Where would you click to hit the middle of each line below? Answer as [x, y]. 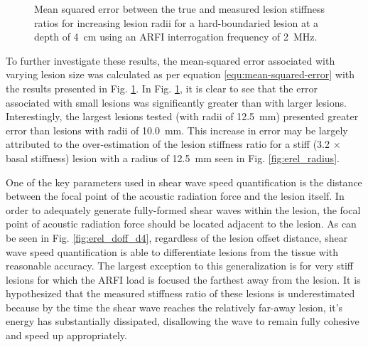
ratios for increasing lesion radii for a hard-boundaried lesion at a [177, 22]
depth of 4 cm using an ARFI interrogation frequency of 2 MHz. [176, 37]
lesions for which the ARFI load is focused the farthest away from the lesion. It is [183, 279]
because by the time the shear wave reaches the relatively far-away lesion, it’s [174, 307]
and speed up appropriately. [66, 335]
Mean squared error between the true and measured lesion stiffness [179, 9]
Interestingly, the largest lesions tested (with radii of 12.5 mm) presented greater [182, 116]
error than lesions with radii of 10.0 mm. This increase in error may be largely [177, 130]
